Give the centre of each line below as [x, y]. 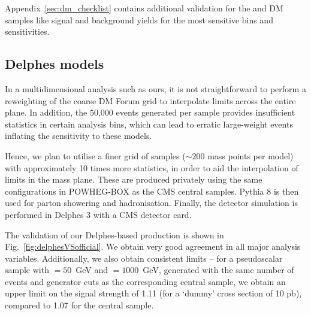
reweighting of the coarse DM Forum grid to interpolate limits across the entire [150, 100]
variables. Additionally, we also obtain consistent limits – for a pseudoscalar [144, 258]
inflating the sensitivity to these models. [78, 136]
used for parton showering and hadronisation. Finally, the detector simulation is [151, 203]
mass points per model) [250, 155]
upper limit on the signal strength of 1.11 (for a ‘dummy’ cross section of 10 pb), [153, 293]
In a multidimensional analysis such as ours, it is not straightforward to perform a [155, 88]
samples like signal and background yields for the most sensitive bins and [139, 19]
